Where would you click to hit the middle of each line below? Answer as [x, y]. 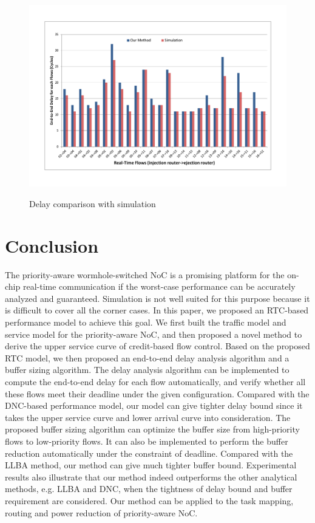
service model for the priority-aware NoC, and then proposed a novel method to [154, 334]
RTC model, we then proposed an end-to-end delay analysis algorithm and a [147, 357]
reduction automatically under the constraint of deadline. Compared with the [149, 453]
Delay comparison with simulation [93, 203]
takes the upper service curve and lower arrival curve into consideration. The [148, 417]
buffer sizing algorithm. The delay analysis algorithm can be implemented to [147, 370]
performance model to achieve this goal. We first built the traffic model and [146, 322]
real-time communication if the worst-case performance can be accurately [159, 286]
